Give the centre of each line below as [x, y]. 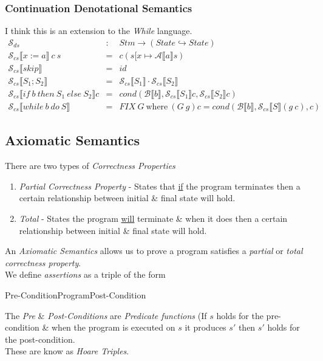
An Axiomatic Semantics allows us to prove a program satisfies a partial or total [154, 251]
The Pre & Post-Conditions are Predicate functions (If [106, 315]
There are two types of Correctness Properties [90, 166]
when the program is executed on [114, 327]
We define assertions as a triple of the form [85, 274]
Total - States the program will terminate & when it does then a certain [153, 218]
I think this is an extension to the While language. [99, 31]
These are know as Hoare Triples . [67, 351]
